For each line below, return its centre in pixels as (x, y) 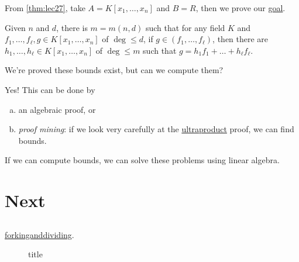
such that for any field (185, 27)
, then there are (240, 39)
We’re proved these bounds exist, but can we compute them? (114, 70)
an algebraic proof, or (57, 109)
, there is (72, 27)
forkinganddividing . (39, 234)
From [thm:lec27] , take (45, 8)
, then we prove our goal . (240, 8)
